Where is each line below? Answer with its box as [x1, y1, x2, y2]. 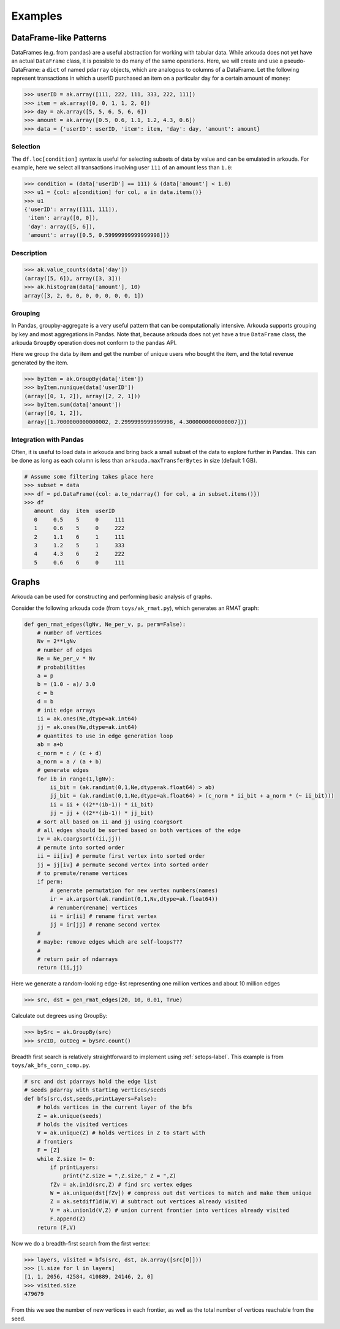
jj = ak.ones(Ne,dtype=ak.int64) [37, 724, 138, 731]
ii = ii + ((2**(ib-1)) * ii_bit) [50, 801, 154, 808]
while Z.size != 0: [37, 1155, 96, 1162]
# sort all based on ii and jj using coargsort [37, 818, 183, 825]
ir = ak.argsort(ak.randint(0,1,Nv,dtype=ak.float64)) [50, 896, 219, 903]
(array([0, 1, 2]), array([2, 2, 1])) [24, 393, 141, 399]
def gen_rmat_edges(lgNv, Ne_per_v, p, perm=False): [24, 620, 186, 628]
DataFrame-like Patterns [11, 33, 107, 43]
